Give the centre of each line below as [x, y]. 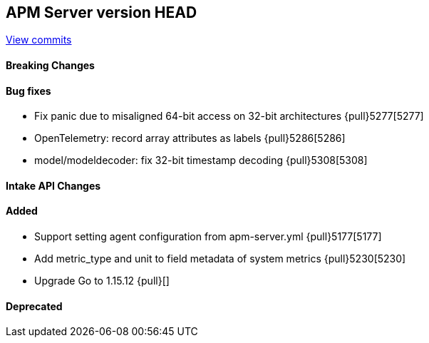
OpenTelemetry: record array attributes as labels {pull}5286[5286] [190, 138]
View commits [39, 40]
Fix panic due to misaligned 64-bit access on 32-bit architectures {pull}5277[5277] [229, 116]
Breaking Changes [50, 66]
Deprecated [34, 306]
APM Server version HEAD [102, 12]
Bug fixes [29, 91]
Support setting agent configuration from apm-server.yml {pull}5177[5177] [208, 237]
